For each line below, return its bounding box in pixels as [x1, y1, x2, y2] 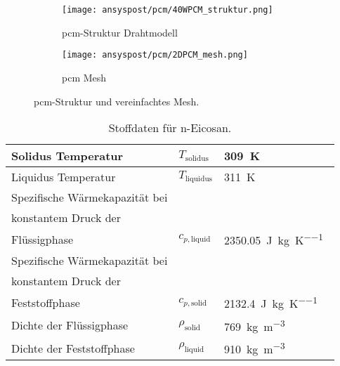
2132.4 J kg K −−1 [223, 293, 318, 312]
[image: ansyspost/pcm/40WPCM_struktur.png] [62, 5, 273, 15]
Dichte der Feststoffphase [11, 339, 135, 356]
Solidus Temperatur [11, 148, 124, 164]
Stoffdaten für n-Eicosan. [108, 119, 232, 136]
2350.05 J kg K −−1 [223, 230, 323, 249]
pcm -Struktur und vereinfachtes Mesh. [34, 93, 200, 108]
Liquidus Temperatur [11, 169, 116, 185]
